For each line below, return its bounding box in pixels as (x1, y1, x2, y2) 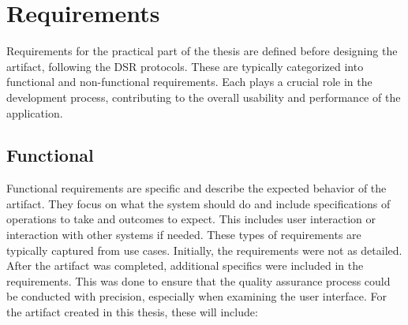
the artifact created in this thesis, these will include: (6, 304, 258, 320)
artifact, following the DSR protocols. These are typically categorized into (6, 58, 364, 74)
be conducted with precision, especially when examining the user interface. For (6, 288, 387, 304)
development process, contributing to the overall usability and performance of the (6, 88, 401, 105)
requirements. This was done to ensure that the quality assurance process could (6, 272, 391, 289)
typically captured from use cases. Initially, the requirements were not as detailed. (6, 241, 402, 258)
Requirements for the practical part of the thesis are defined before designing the (6, 43, 398, 59)
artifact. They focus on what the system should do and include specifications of (6, 195, 391, 211)
